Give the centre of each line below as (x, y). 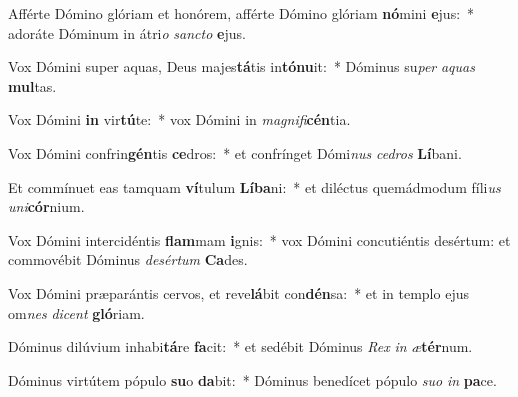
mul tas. (32, 85)
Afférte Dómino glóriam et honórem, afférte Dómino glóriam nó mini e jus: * (241, 13)
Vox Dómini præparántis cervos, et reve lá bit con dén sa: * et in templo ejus (238, 292)
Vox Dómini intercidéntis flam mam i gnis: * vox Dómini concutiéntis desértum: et (259, 239)
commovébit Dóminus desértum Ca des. (128, 259)
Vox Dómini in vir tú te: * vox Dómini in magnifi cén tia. (179, 119)
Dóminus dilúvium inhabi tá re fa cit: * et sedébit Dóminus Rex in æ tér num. (240, 346)
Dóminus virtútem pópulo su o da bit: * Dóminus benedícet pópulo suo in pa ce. (252, 379)
